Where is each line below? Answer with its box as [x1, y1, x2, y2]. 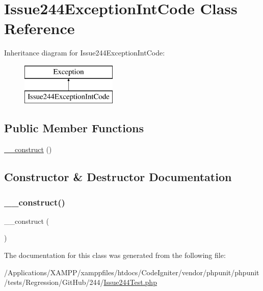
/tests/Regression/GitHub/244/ [4, 277, 104, 287]
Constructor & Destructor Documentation [4, 169, 232, 185]
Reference [4, 18, 75, 39]
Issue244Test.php [103, 277, 157, 287]
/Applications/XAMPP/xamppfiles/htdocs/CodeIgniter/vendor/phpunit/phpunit [4, 267, 259, 277]
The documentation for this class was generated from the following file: [4, 250, 226, 260]
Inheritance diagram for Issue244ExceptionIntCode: [4, 47, 165, 58]
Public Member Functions [4, 120, 144, 136]
